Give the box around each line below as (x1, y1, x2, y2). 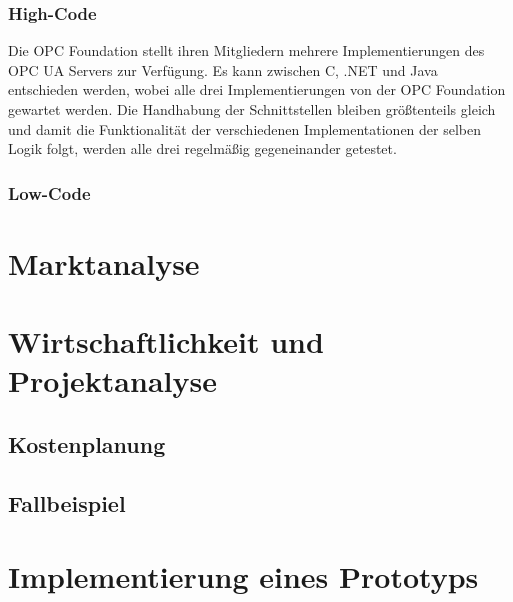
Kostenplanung (8, 428, 166, 459)
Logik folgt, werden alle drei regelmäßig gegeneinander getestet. (8, 138, 397, 159)
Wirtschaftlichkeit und (8, 321, 324, 362)
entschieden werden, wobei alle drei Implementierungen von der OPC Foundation (8, 79, 506, 100)
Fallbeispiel (8, 487, 126, 518)
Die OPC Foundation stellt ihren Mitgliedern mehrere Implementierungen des (8, 40, 485, 61)
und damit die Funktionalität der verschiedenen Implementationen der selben (8, 118, 482, 139)
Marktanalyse (8, 242, 200, 283)
